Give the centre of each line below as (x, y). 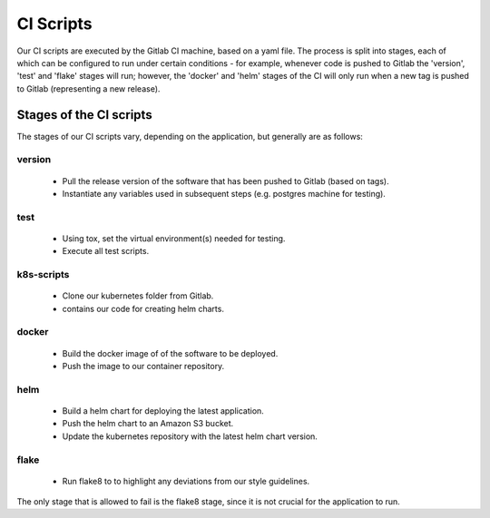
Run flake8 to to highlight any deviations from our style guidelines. (186, 481)
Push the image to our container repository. (143, 366)
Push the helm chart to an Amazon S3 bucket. (148, 424)
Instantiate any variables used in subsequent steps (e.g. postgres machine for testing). (224, 193)
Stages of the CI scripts (85, 115)
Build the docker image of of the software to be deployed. (170, 353)
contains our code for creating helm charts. (143, 308)
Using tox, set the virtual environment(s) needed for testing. (174, 238)
